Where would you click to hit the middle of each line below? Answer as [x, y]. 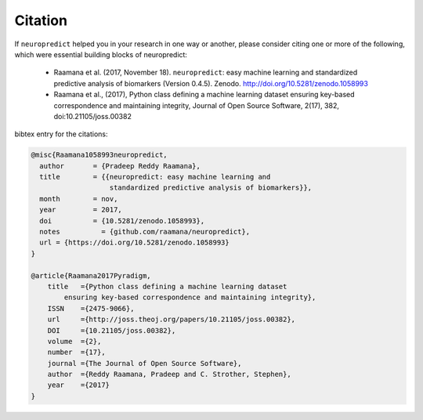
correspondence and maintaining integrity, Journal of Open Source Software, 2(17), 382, [197, 105]
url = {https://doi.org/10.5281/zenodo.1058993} [135, 243]
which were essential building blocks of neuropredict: [101, 54]
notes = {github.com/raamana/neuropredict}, [145, 232]
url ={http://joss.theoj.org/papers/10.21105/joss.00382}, [172, 320]
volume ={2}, [74, 341]
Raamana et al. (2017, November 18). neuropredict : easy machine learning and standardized [206, 72]
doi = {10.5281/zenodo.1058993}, [122, 221]
